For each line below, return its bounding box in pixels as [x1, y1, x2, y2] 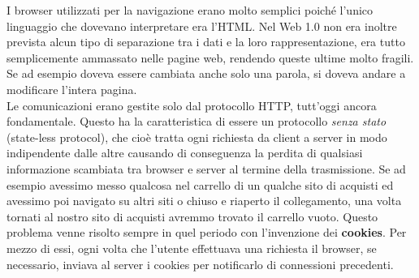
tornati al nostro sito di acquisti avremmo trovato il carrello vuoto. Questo [6, 207, 378, 225]
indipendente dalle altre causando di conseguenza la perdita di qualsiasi [6, 144, 363, 161]
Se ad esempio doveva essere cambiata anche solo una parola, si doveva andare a [6, 65, 406, 82]
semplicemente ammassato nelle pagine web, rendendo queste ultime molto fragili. [6, 49, 414, 66]
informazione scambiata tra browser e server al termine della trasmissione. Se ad [6, 160, 406, 177]
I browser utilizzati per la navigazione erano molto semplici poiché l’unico [6, 2, 374, 18]
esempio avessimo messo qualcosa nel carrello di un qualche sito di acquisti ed [6, 176, 394, 193]
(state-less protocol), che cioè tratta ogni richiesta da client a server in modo [6, 128, 387, 145]
